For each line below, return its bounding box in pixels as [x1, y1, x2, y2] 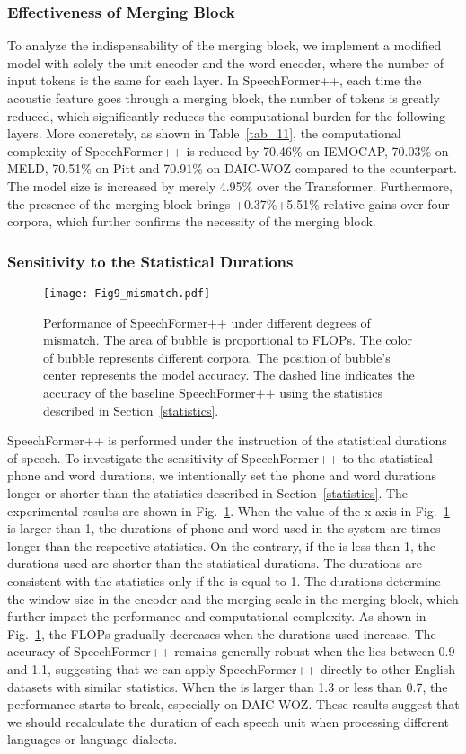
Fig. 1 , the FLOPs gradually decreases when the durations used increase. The [7, 624, 436, 643]
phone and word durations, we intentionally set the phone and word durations [7, 466, 437, 485]
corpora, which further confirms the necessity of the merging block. [7, 212, 376, 231]
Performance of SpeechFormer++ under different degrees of [43, 312, 371, 331]
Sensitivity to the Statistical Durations [7, 250, 294, 272]
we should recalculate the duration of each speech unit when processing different [7, 712, 449, 731]
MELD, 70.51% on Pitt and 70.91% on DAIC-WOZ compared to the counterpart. [7, 159, 457, 178]
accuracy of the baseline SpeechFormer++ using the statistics [43, 383, 382, 401]
